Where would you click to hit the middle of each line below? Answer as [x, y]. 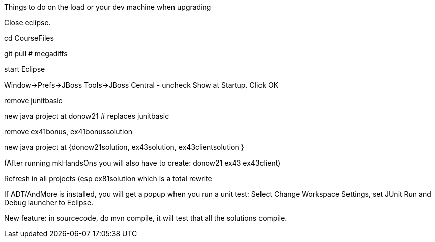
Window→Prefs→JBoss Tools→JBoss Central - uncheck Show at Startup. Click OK [141, 85]
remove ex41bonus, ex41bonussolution [68, 132]
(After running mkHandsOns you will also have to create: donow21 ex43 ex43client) [142, 163]
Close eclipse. [27, 22]
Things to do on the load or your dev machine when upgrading [108, 7]
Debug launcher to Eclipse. [49, 203]
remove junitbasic [33, 100]
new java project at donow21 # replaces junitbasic [87, 116]
